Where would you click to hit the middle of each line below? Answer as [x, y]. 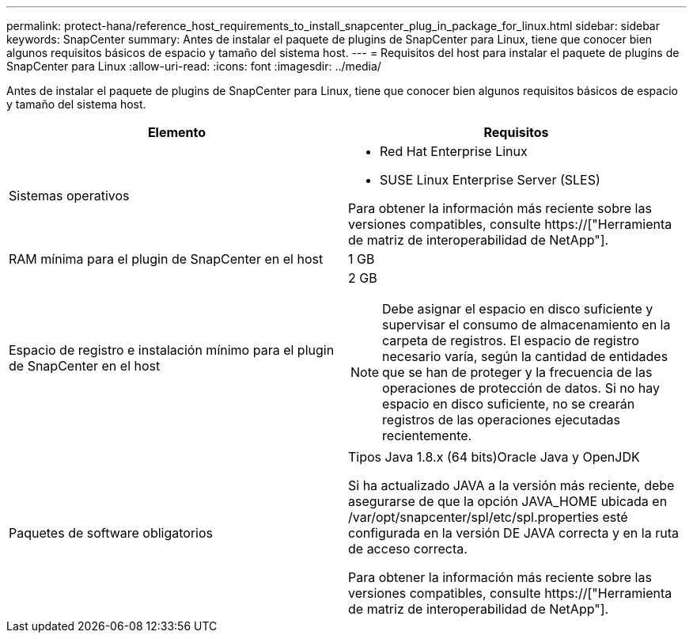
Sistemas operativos [69, 196]
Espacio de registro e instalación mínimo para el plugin [172, 350]
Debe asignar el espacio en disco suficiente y [518, 309]
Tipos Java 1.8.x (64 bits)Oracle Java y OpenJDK [494, 457]
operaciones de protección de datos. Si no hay [521, 388]
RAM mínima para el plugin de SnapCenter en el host [166, 259]
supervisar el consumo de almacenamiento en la [526, 325]
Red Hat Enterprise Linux [454, 151]
